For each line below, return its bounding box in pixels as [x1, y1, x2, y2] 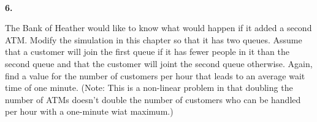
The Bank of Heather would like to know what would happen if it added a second [5, 21, 312, 34]
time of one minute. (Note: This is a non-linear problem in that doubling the [5, 81, 293, 94]
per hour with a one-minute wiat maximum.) [5, 105, 174, 118]
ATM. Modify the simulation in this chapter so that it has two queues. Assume [5, 33, 302, 46]
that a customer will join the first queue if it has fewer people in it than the [5, 45, 289, 58]
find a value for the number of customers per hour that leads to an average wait [5, 69, 305, 82]
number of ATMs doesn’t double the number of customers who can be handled [5, 93, 301, 106]
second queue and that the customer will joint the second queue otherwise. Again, [5, 57, 313, 70]
